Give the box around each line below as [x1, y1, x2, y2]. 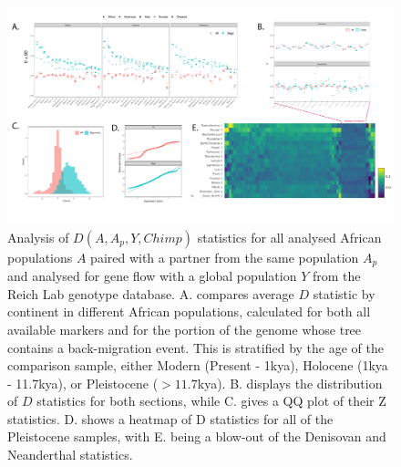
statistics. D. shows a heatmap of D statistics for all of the [7, 409, 334, 428]
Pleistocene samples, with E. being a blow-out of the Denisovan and [7, 427, 386, 446]
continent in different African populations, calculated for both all [7, 302, 371, 321]
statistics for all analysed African [197, 227, 382, 246]
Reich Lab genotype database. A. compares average [7, 284, 294, 303]
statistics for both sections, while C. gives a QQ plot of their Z [36, 391, 386, 410]
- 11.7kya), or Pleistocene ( [7, 373, 159, 392]
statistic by [313, 284, 375, 303]
